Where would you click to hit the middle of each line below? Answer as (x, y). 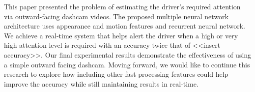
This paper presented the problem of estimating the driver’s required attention (122, 6)
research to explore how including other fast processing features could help (116, 74)
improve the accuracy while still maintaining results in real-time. (101, 83)
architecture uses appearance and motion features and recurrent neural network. (125, 26)
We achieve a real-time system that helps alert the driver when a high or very (121, 35)
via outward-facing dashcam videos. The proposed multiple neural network (116, 16)
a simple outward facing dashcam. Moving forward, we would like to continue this (127, 64)
